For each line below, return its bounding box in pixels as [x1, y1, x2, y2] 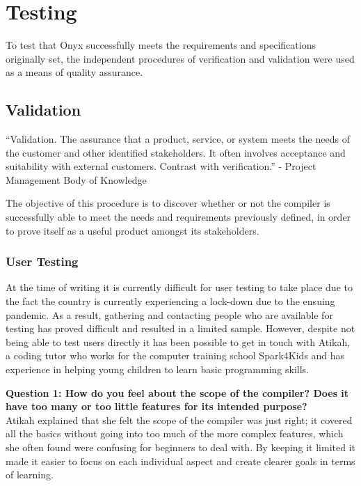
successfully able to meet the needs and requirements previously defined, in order [6, 210, 351, 224]
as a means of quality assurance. [6, 65, 143, 79]
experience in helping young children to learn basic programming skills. [6, 362, 310, 377]
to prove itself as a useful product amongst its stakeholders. [6, 223, 259, 237]
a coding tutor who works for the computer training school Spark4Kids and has [6, 348, 345, 363]
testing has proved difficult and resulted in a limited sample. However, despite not [6, 321, 355, 336]
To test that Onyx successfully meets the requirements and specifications [6, 38, 316, 52]
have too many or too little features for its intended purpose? [6, 399, 307, 414]
